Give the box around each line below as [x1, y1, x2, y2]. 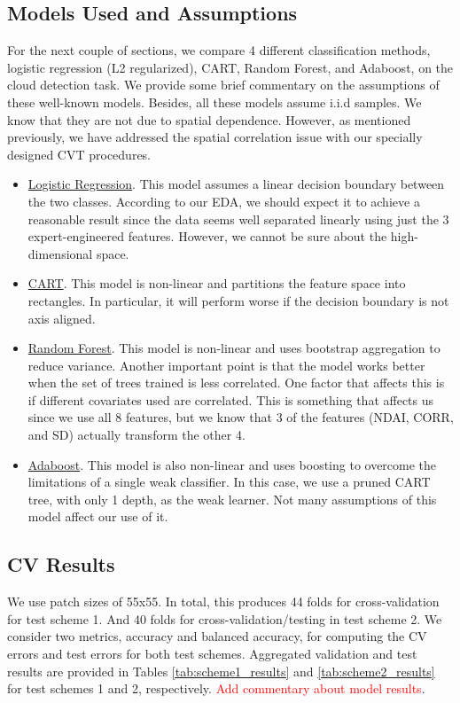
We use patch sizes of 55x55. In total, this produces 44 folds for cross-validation [7, 592, 440, 611]
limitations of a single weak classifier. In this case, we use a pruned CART [27, 473, 431, 491]
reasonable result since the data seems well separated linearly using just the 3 [27, 209, 449, 228]
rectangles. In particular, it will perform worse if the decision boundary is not [27, 291, 449, 309]
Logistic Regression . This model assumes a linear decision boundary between [27, 175, 445, 193]
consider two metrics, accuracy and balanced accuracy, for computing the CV [7, 627, 427, 645]
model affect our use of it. [27, 507, 168, 526]
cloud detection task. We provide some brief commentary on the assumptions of [7, 75, 440, 94]
